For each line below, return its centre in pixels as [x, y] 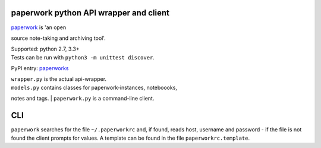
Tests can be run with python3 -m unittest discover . [83, 57]
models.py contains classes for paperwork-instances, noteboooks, [94, 87]
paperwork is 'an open [39, 27]
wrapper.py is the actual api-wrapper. [59, 79]
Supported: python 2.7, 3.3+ [45, 49]
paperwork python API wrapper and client [90, 13]
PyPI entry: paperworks [40, 68]
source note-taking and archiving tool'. [59, 38]
